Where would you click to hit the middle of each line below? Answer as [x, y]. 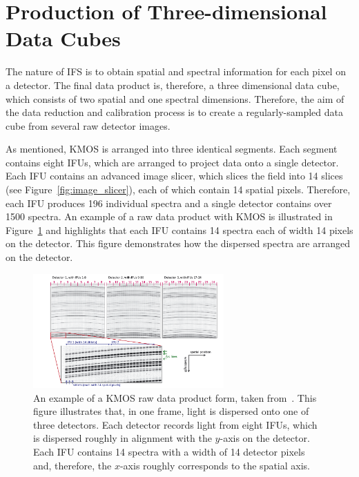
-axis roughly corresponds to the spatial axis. [215, 465]
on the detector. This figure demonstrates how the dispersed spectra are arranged [178, 243]
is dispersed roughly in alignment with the [123, 438]
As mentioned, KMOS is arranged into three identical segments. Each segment [172, 149]
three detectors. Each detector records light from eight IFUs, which [175, 424]
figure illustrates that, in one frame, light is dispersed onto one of [171, 411]
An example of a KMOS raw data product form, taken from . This [175, 397]
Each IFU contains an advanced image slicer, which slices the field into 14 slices [174, 176]
